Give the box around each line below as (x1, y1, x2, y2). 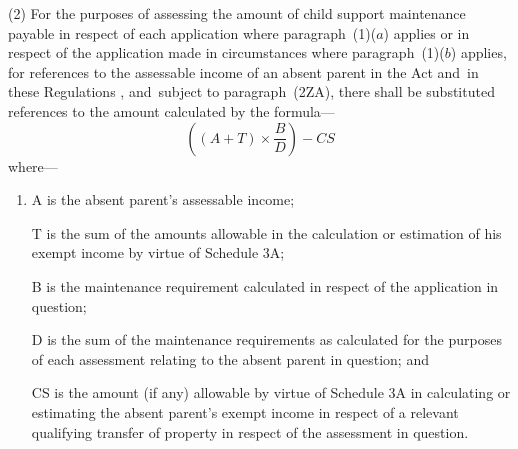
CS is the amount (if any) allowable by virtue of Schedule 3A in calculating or (31, 382, 511, 403)
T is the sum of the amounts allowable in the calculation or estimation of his (31, 222, 502, 243)
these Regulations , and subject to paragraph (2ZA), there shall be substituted (8, 81, 495, 102)
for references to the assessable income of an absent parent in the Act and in (8, 61, 479, 82)
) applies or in (383, 22, 470, 43)
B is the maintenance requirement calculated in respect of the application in (31, 275, 499, 296)
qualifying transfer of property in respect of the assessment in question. (31, 421, 469, 442)
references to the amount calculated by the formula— (8, 100, 335, 121)
